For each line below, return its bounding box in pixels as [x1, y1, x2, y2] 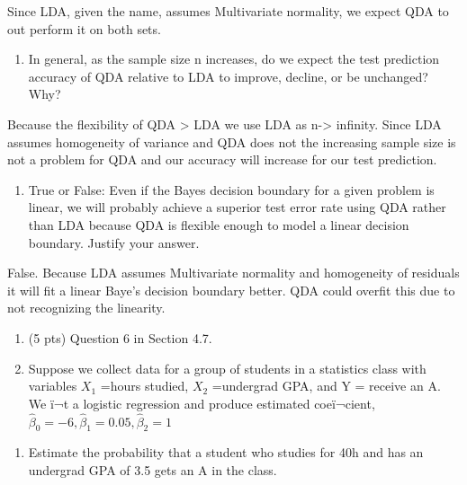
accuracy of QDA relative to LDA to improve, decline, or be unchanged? [28, 66, 428, 85]
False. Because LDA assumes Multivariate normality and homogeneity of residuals [7, 263, 460, 282]
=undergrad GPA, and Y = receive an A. [211, 376, 441, 395]
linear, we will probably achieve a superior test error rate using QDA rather [28, 198, 446, 216]
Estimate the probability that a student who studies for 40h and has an [28, 443, 424, 462]
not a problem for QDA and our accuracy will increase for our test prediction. [7, 150, 437, 169]
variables [28, 376, 77, 395]
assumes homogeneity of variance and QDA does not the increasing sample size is [7, 132, 456, 151]
